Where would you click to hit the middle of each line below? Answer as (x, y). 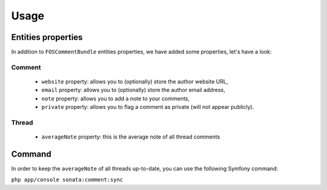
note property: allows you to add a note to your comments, (116, 98)
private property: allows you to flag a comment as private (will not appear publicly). (148, 107)
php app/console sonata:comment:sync (67, 180)
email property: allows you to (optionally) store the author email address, (133, 90)
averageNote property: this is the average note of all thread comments (131, 137)
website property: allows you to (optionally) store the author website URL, (135, 82)
